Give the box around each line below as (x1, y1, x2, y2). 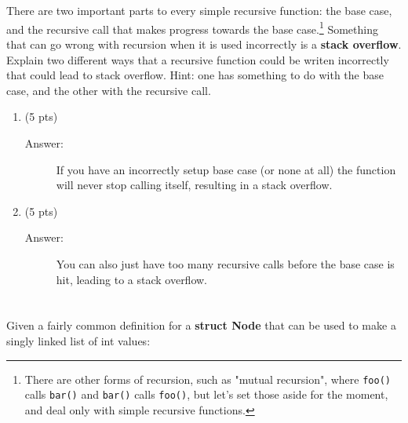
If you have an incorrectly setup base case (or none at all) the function (56, 161, 396, 177)
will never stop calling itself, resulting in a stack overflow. (56, 177, 333, 193)
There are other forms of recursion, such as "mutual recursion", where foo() (24, 370, 391, 387)
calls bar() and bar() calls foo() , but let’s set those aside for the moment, (24, 386, 388, 403)
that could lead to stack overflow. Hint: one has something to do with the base (6, 67, 384, 83)
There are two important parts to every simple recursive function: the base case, (6, 2, 392, 19)
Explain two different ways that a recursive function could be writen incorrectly (6, 51, 389, 67)
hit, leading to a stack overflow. (56, 271, 208, 287)
